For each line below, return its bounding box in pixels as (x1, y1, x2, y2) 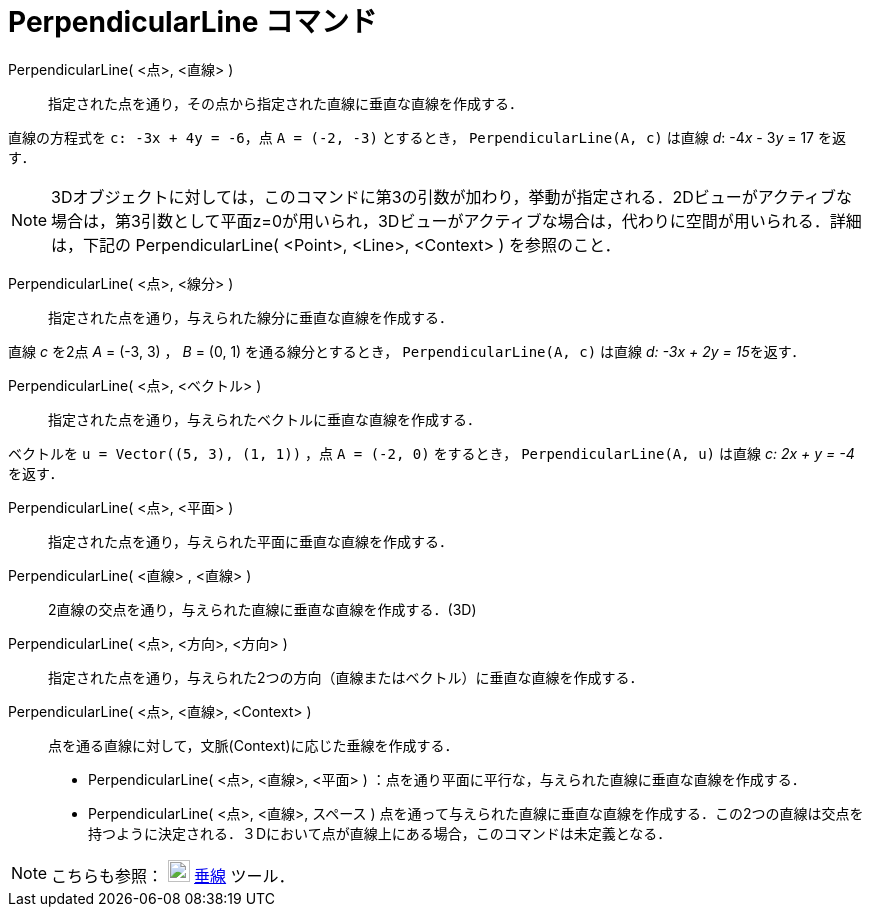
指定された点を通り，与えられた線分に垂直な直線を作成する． (48, 308, 454, 326)
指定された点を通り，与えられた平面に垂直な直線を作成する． (48, 532, 454, 550)
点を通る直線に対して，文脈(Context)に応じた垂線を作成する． (48, 736, 459, 754)
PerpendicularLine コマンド (8, 5, 377, 39)
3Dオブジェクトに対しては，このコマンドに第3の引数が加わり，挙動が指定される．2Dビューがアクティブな (51, 186, 853, 207)
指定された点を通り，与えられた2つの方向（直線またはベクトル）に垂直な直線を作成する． (48, 668, 644, 686)
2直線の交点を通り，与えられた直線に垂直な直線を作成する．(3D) (48, 600, 477, 618)
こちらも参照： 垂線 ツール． (51, 865, 295, 886)
